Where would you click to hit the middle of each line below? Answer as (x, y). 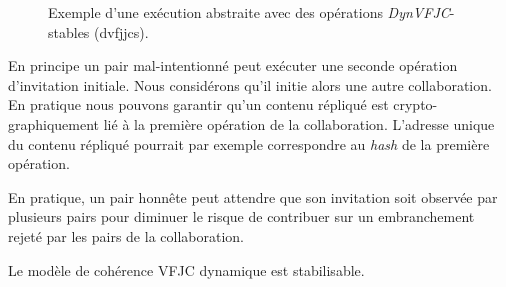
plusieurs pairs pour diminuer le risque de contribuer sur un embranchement (241, 216)
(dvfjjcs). (121, 31)
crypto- (415, 104)
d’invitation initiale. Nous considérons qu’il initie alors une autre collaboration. (250, 84)
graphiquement (54, 123)
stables (69, 31)
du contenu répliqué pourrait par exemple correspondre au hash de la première (249, 143)
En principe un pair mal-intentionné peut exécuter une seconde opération (233, 65)
